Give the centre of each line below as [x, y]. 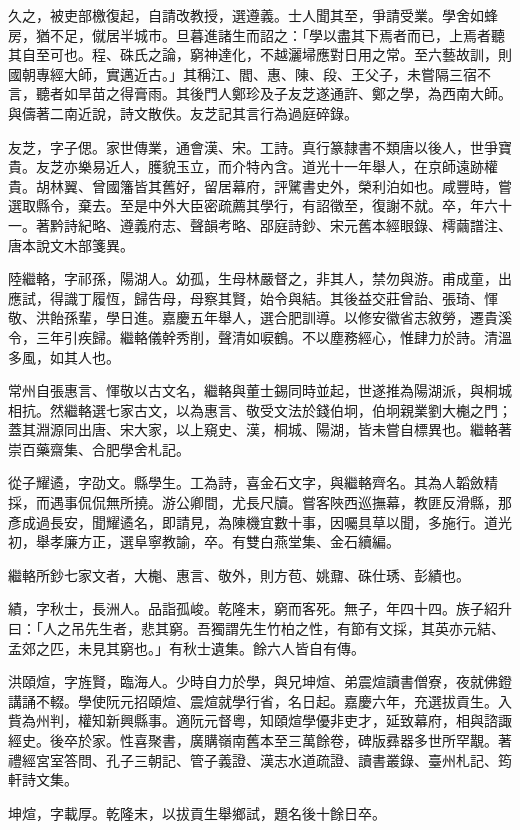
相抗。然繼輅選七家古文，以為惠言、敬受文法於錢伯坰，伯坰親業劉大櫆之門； [260, 409]
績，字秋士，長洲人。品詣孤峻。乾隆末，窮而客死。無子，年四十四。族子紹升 [260, 608]
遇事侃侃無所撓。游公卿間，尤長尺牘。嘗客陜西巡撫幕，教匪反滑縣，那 [280, 502]
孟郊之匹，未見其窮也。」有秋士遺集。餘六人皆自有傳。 [186, 647]
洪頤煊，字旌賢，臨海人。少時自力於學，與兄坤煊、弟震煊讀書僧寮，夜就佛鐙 [260, 681]
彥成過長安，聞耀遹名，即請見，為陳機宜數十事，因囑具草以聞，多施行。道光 [260, 521]
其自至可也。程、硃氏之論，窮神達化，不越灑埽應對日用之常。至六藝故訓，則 [260, 54]
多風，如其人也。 [64, 356]
